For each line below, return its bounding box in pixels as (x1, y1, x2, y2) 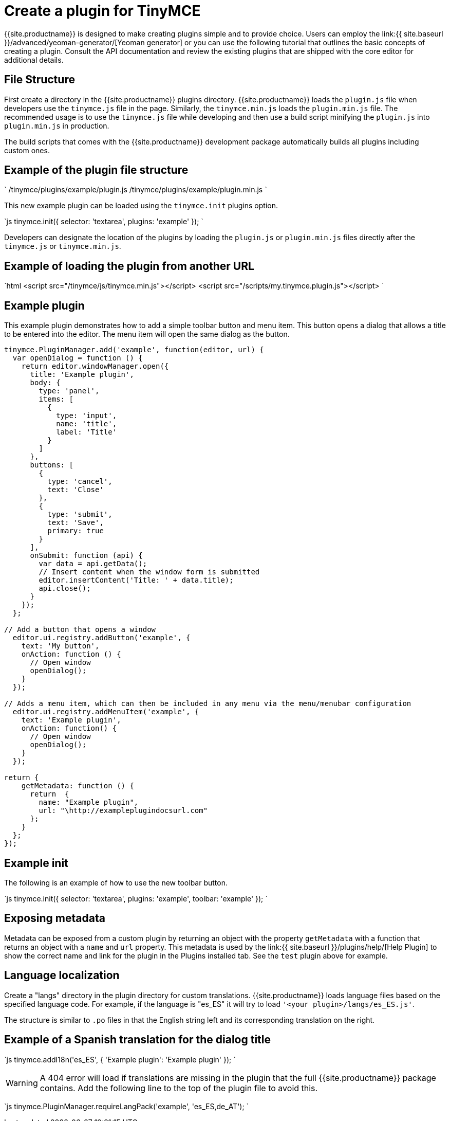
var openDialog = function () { (12, 354, 143, 363)
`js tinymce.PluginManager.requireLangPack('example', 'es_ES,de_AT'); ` (4, 1101, 249, 1111)
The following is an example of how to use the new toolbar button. (4, 878, 228, 887)
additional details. (4, 55, 64, 64)
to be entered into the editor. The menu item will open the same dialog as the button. (4, 330, 290, 339)
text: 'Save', (47, 518, 104, 527)
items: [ (39, 395, 73, 404)
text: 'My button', (21, 642, 100, 650)
